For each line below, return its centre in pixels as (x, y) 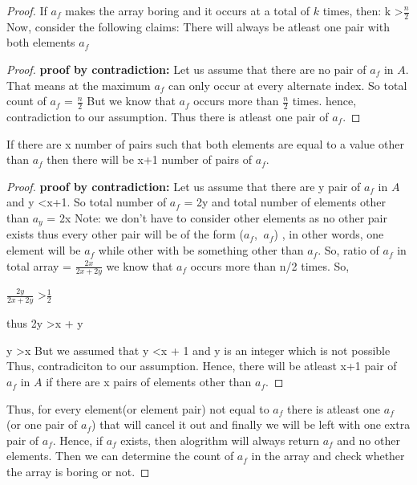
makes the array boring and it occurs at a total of (188, 10)
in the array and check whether (328, 456)
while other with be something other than (201, 250)
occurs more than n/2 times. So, (270, 265)
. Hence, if (77, 440)
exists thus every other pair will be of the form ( (125, 234)
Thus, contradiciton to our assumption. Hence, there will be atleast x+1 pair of (202, 366)
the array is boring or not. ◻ (78, 472)
